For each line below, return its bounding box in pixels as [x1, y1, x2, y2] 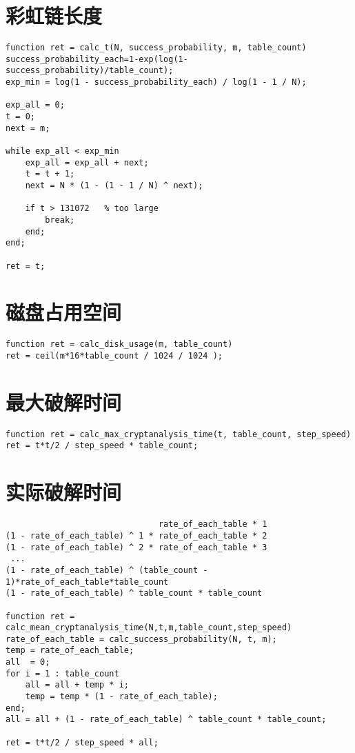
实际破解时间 [6, 478, 122, 506]
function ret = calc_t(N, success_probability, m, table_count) [6, 43, 307, 53]
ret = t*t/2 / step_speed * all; [6, 737, 159, 747]
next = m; [6, 123, 50, 133]
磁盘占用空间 [6, 298, 122, 326]
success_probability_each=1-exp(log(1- [6, 54, 188, 64]
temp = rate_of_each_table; [6, 645, 134, 656]
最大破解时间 [6, 388, 122, 416]
